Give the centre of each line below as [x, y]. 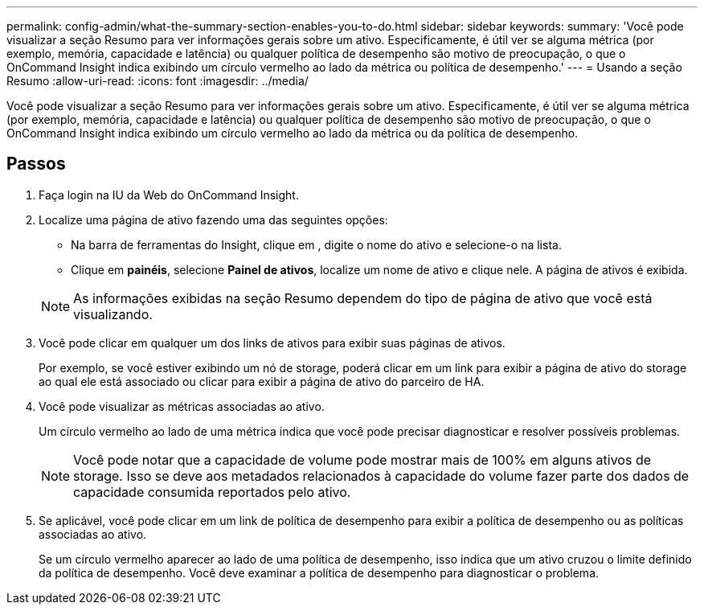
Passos [36, 164]
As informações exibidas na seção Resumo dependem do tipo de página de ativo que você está [363, 298]
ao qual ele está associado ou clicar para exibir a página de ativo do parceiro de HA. [262, 381]
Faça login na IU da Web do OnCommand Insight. [169, 195]
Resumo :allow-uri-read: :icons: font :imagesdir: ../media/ [158, 81]
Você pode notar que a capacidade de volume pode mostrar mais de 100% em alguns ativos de [362, 459]
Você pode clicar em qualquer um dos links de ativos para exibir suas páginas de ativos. [272, 342]
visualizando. [113, 314]
